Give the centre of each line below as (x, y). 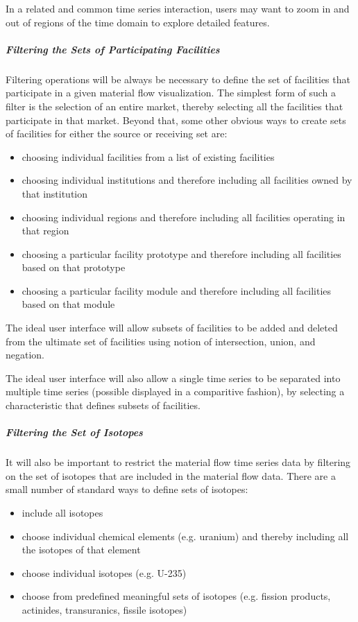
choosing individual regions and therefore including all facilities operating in (184, 217)
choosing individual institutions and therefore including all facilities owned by (187, 180)
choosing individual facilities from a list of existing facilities (148, 156)
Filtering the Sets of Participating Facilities (113, 49)
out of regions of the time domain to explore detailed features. (138, 22)
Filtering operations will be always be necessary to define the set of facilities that (178, 79)
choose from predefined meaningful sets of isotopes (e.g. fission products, (176, 596)
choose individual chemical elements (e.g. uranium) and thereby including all (185, 536)
